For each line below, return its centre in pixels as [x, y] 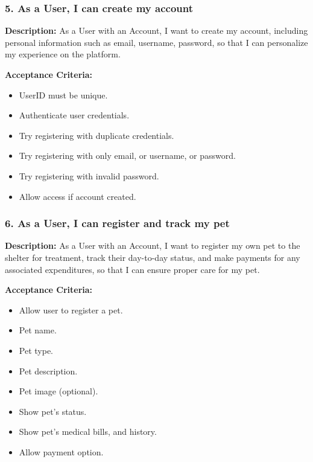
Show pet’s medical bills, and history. [88, 432]
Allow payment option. [61, 451]
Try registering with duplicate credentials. [96, 135]
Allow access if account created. [77, 196]
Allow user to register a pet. [71, 310]
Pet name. [38, 330]
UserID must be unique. [63, 95]
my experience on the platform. [63, 54]
